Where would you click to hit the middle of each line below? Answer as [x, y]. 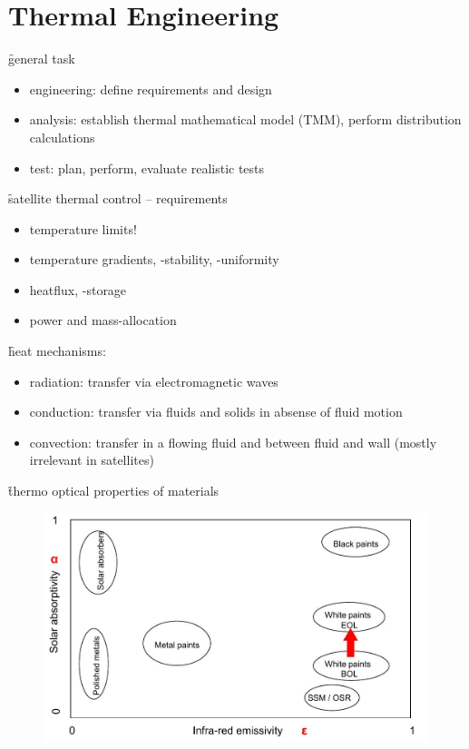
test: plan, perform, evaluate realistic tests [147, 168]
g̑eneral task [42, 59]
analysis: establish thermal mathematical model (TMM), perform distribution [245, 119]
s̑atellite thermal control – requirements [118, 198]
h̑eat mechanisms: [57, 351]
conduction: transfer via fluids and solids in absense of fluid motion [216, 412]
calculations [62, 137]
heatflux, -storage [78, 289]
